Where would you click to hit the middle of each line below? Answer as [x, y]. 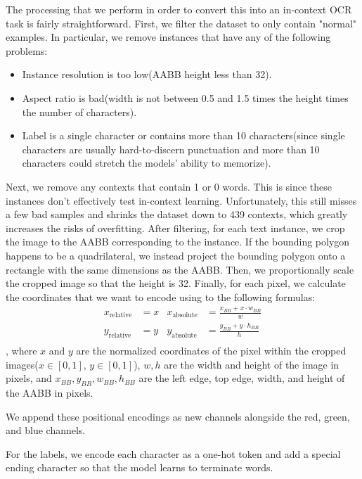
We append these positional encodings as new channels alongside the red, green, [178, 416]
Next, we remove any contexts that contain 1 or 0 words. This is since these [169, 186]
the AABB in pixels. [50, 392]
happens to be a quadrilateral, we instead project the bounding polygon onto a [176, 255]
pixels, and [29, 378]
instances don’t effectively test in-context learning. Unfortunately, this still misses [181, 200]
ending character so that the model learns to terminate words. [140, 467]
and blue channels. [46, 430]
